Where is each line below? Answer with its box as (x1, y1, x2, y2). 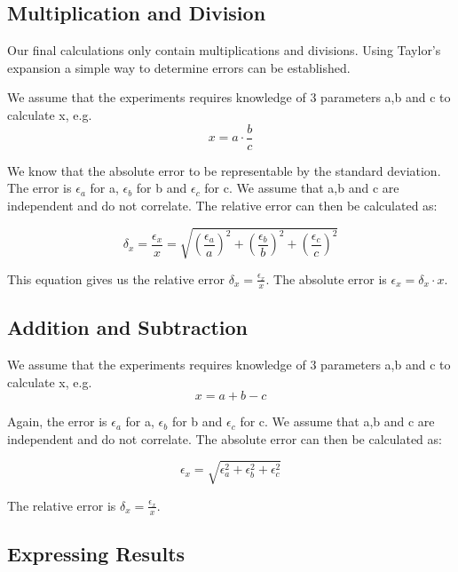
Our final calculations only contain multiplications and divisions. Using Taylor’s (7, 41, 441, 60)
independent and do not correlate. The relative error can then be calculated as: (7, 195, 438, 214)
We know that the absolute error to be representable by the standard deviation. (7, 161, 441, 179)
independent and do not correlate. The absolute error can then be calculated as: (7, 429, 442, 448)
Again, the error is (7, 412, 107, 431)
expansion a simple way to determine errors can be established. (7, 58, 351, 76)
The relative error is (7, 496, 116, 514)
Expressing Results (7, 540, 186, 568)
